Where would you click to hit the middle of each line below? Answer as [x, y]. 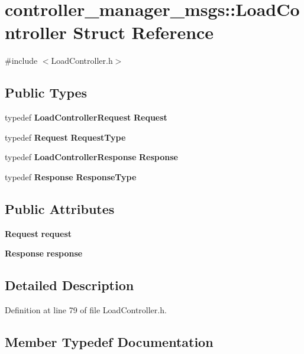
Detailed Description [69, 285]
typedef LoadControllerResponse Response [91, 157]
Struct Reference [143, 32]
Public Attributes [60, 208]
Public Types [46, 92]
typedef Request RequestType [65, 137]
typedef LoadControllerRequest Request [86, 117]
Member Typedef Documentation [109, 342]
